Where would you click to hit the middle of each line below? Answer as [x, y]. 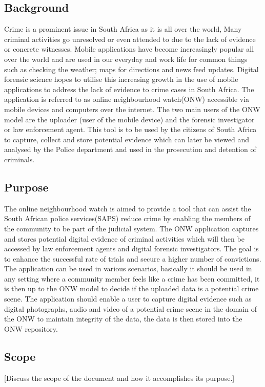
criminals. [19, 159]
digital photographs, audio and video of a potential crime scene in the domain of [130, 308]
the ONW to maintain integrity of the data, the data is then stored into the [123, 319]
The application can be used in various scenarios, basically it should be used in [128, 268]
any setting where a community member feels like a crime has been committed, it [132, 278]
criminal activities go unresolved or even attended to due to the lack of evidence [130, 39]
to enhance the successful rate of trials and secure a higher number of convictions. [133, 258]
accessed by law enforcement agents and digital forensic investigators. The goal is [131, 249]
